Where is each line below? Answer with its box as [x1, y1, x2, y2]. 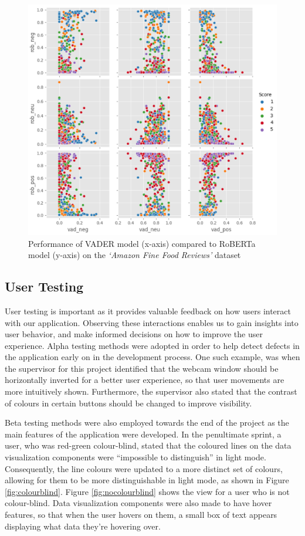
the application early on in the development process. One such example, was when [5, 351, 300, 363]
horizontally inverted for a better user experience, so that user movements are [5, 374, 284, 386]
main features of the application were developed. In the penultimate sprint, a [5, 428, 282, 440]
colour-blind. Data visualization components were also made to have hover [5, 497, 272, 509]
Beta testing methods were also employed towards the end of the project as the [5, 416, 289, 429]
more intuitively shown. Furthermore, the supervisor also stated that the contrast [5, 385, 297, 398]
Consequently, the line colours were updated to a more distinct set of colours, [5, 462, 283, 474]
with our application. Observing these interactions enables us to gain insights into [5, 316, 299, 328]
